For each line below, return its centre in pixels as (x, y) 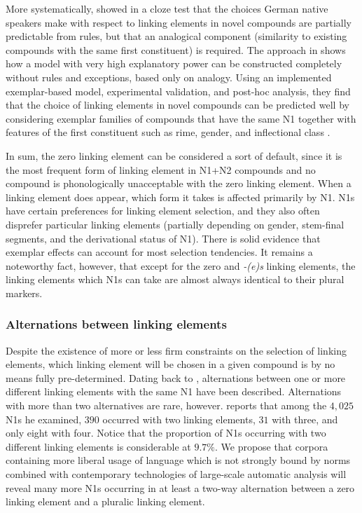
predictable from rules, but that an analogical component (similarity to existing (176, 36)
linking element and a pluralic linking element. (105, 501)
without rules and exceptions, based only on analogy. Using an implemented (169, 77)
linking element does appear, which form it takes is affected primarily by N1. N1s (180, 197)
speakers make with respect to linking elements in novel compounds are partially (179, 22)
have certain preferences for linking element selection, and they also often (163, 211)
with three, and (305, 419)
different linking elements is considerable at (98, 446)
